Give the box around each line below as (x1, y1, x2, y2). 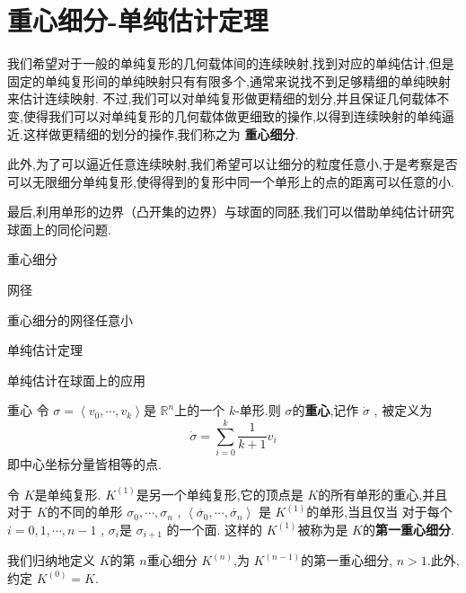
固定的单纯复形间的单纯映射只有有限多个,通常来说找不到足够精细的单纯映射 (7, 71, 451, 90)
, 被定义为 (374, 401, 433, 420)
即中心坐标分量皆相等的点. (7, 455, 162, 474)
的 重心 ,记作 (292, 401, 359, 420)
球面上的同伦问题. (7, 219, 111, 238)
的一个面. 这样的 (166, 519, 263, 538)
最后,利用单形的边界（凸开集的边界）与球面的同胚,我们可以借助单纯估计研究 (7, 202, 454, 221)
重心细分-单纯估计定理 (7, 2, 268, 39)
